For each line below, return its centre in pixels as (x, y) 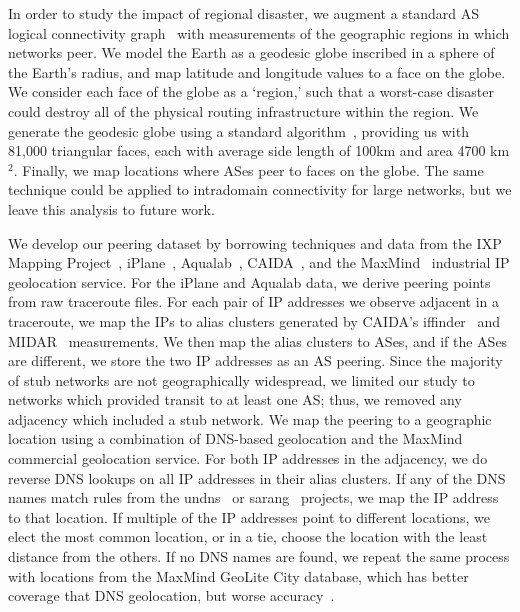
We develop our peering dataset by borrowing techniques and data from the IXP (255, 242)
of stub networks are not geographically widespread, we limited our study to (241, 379)
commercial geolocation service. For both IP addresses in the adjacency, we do (248, 458)
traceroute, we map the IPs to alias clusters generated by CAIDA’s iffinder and (254, 320)
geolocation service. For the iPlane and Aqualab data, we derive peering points (249, 281)
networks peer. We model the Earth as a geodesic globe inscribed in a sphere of (251, 52)
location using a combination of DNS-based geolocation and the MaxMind (235, 438)
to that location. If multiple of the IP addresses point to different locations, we (249, 516)
